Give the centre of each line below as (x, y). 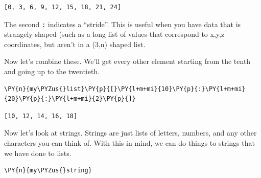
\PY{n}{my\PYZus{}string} (48, 171)
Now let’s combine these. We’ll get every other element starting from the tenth (127, 61)
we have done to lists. (38, 153)
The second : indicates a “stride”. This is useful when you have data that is (123, 24)
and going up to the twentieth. (52, 71)
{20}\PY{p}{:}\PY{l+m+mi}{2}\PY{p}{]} (70, 99)
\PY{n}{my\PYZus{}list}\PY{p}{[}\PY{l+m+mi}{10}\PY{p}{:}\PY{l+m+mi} (125, 89)
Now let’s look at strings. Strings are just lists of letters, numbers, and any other (130, 133)
